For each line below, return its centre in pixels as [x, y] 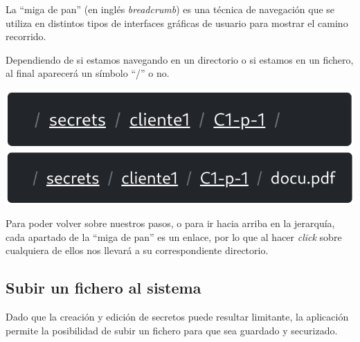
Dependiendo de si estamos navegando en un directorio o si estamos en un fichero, [180, 59]
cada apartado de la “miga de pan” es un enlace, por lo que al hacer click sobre [174, 236]
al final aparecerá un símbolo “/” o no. [88, 73]
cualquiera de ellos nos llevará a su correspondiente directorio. [137, 250]
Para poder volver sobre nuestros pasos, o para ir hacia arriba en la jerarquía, [170, 223]
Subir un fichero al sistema [103, 288]
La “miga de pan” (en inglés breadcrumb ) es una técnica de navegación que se [170, 9]
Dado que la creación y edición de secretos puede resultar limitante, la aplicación [177, 317]
